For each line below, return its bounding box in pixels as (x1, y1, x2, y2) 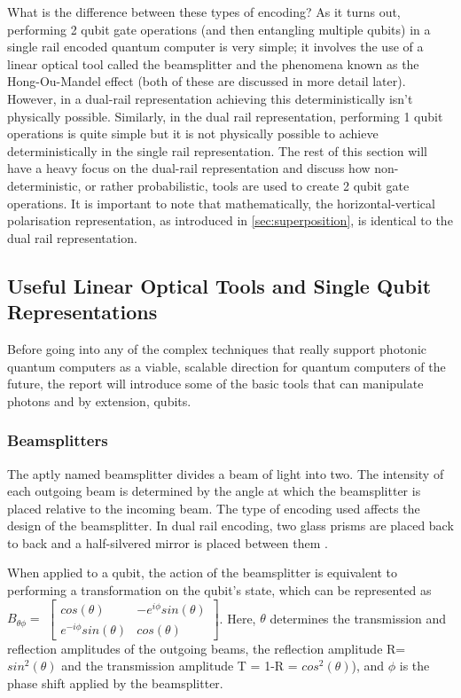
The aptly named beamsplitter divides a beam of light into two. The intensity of (7, 464, 444, 482)
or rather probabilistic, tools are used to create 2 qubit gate (85, 176, 410, 194)
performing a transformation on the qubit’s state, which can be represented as (7, 581, 432, 600)
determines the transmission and (270, 608, 447, 627)
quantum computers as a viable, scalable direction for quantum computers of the (7, 357, 446, 375)
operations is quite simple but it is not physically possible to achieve (7, 124, 379, 143)
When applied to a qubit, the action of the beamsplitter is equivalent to (7, 563, 398, 582)
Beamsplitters (7, 429, 108, 451)
